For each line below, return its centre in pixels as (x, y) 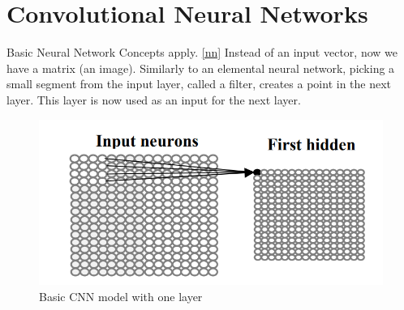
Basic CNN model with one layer (121, 296)
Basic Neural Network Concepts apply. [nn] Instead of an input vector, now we (202, 52)
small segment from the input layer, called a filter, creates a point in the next (199, 84)
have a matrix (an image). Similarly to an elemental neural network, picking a (201, 68)
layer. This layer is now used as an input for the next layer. (154, 99)
